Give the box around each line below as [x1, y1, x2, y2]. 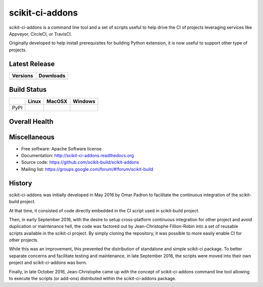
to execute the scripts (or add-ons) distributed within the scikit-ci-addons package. [9, 276, 176, 282]
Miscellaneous [9, 133, 55, 141]
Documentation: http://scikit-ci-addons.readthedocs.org [21, 153, 134, 159]
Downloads [38, 72, 66, 79]
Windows [73, 98, 95, 105]
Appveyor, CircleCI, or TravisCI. [9, 31, 72, 37]
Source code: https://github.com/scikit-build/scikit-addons [21, 159, 139, 165]
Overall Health [9, 117, 54, 125]
